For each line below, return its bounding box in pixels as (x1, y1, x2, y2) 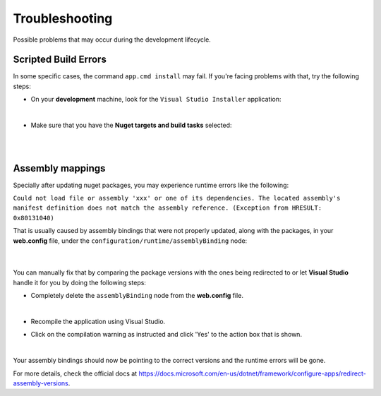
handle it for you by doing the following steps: (13, 278, 146, 287)
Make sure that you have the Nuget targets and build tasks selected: (30, 121, 232, 130)
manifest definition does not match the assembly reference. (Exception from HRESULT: (13, 204, 322, 212)
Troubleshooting (13, 11, 113, 26)
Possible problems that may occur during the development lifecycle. (13, 35, 211, 44)
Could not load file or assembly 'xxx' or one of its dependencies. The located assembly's (13, 194, 341, 203)
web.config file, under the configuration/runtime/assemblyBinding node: (13, 236, 248, 245)
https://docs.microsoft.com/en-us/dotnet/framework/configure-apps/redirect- (138, 369, 366, 378)
